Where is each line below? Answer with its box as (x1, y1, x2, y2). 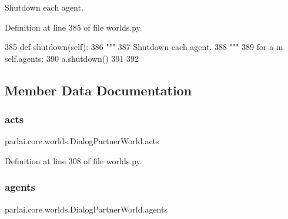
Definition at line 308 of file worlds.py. (5, 154, 142, 167)
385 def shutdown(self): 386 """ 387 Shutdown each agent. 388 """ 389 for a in (5, 41, 283, 53)
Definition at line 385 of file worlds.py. (5, 21, 142, 33)
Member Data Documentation (5, 81, 192, 99)
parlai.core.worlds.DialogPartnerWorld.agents (5, 203, 168, 215)
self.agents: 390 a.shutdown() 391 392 (5, 52, 139, 64)
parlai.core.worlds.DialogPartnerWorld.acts (5, 135, 159, 147)
